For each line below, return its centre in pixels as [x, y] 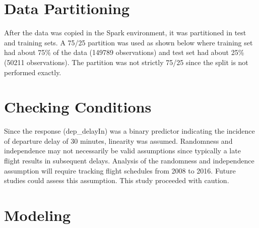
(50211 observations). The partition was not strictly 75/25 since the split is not [126, 62]
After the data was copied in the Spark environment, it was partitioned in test [125, 33]
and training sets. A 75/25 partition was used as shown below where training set [128, 42]
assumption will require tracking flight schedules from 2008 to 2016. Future [120, 170]
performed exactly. [33, 72]
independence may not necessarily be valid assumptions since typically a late [122, 151]
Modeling [38, 215]
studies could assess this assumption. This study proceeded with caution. [117, 180]
